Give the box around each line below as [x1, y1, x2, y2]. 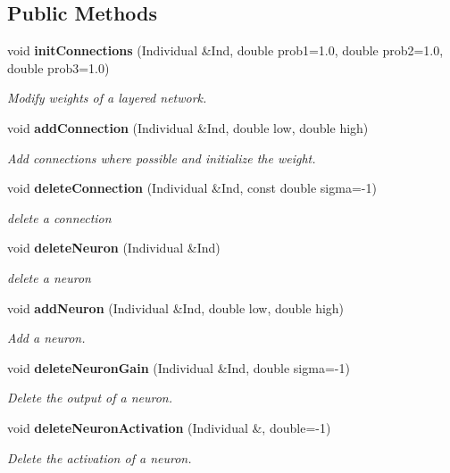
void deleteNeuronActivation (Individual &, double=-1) [7, 418, 331, 436]
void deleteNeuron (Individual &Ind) [7, 238, 221, 257]
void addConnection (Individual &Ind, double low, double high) [7, 118, 369, 137]
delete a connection [7, 208, 112, 227]
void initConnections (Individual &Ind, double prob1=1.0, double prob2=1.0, [7, 41, 444, 60]
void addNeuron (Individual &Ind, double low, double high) [7, 298, 345, 317]
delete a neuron [7, 268, 91, 286]
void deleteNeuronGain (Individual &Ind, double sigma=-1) [7, 358, 350, 377]
